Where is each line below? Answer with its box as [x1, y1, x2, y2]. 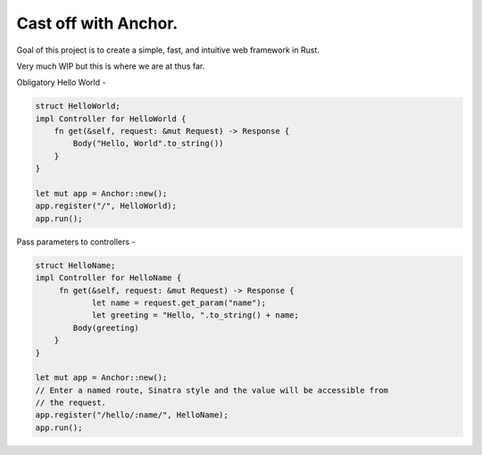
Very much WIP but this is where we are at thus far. [16, 61, 205, 71]
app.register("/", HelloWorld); [35, 201, 178, 211]
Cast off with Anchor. [16, 13, 179, 33]
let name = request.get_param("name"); [91, 297, 267, 308]
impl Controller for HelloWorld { [35, 113, 187, 124]
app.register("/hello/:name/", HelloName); [35, 410, 229, 420]
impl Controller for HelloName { [35, 273, 182, 283]
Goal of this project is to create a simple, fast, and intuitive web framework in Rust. [16, 45, 320, 55]
